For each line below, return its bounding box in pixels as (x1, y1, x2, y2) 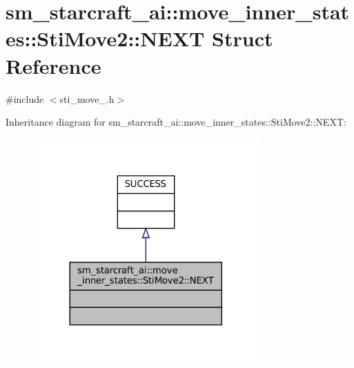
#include (6, 91, 44, 106)
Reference (6, 51, 101, 79)
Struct (212, 24, 273, 52)
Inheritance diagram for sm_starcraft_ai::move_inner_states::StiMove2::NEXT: (6, 115, 346, 129)
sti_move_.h (59, 91, 115, 106)
